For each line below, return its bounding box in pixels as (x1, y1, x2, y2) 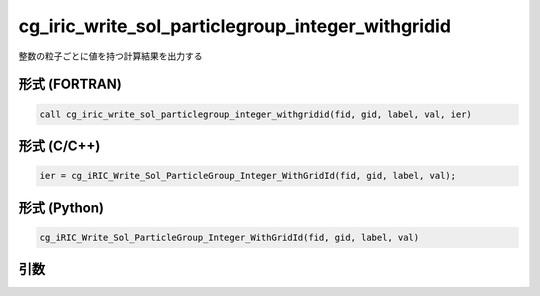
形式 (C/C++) (18, 137, 101, 154)
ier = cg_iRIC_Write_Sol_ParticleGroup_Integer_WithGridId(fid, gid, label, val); (39, 170, 457, 182)
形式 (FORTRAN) (18, 76, 122, 93)
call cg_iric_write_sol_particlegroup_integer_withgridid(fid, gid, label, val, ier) (39, 108, 472, 120)
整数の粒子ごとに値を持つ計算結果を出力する (18, 50, 203, 62)
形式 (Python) (18, 199, 105, 216)
